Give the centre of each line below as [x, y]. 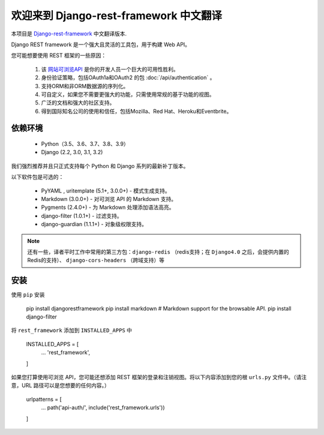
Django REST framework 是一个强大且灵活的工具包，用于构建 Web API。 [101, 44]
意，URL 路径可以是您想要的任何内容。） [61, 385]
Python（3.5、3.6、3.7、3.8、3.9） [85, 144]
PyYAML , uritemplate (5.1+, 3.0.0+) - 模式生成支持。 [106, 190]
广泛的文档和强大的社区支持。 [78, 103]
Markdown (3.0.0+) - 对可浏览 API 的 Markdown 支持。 [109, 199]
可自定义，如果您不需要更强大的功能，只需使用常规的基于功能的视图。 [128, 94]
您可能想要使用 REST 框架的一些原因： [59, 55]
